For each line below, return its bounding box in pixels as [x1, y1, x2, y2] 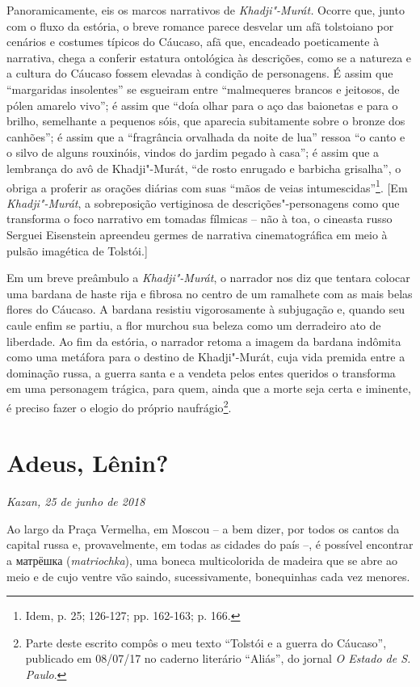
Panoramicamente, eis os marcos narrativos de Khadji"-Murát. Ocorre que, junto [6, 2, 405, 18]
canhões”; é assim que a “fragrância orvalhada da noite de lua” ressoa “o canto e [6, 128, 405, 145]
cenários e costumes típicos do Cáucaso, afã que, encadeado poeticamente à [6, 33, 380, 50]
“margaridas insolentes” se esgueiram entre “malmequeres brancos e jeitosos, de [6, 80, 400, 97]
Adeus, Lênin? [6, 446, 169, 479]
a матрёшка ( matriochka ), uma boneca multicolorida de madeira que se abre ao [6, 552, 397, 569]
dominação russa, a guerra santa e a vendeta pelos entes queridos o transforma [6, 364, 396, 381]
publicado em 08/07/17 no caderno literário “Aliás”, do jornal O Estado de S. [25, 650, 411, 667]
